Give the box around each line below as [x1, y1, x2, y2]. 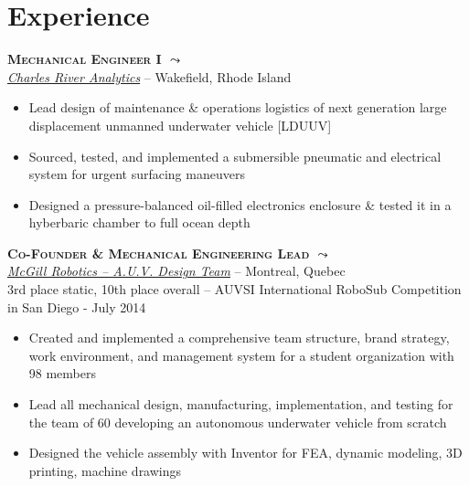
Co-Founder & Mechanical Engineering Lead [7, 243, 310, 262]
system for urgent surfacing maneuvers [28, 164, 245, 184]
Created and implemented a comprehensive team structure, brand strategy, [28, 328, 450, 347]
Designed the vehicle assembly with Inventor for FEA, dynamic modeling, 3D [28, 443, 463, 462]
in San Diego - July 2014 [7, 297, 146, 316]
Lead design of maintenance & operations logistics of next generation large [28, 98, 447, 117]
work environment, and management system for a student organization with [28, 345, 454, 364]
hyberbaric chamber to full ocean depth [28, 213, 250, 232]
